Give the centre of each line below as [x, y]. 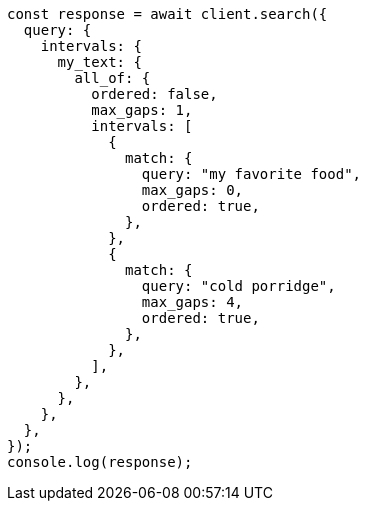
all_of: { [112, 78]
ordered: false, [154, 94]
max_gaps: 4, [192, 302]
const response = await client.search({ [167, 14]
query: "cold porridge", [238, 286]
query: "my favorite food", [251, 174]
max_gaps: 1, [142, 110]
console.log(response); [100, 462]
